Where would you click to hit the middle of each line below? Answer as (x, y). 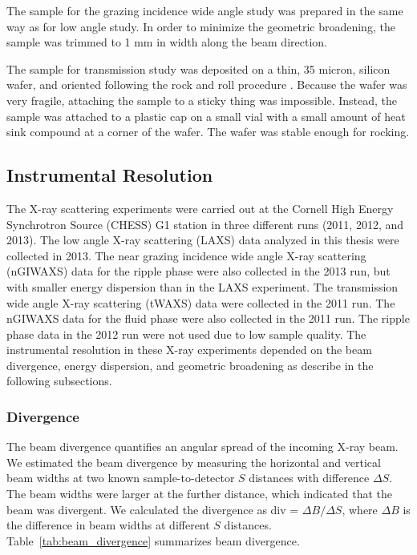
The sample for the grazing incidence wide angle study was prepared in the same (205, 10)
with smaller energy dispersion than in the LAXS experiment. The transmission (202, 286)
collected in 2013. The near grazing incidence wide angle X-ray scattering (186, 255)
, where (360, 509)
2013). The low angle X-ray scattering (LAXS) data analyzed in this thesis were (203, 240)
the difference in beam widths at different (108, 525)
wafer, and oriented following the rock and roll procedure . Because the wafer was (207, 84)
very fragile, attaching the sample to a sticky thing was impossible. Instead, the (202, 100)
